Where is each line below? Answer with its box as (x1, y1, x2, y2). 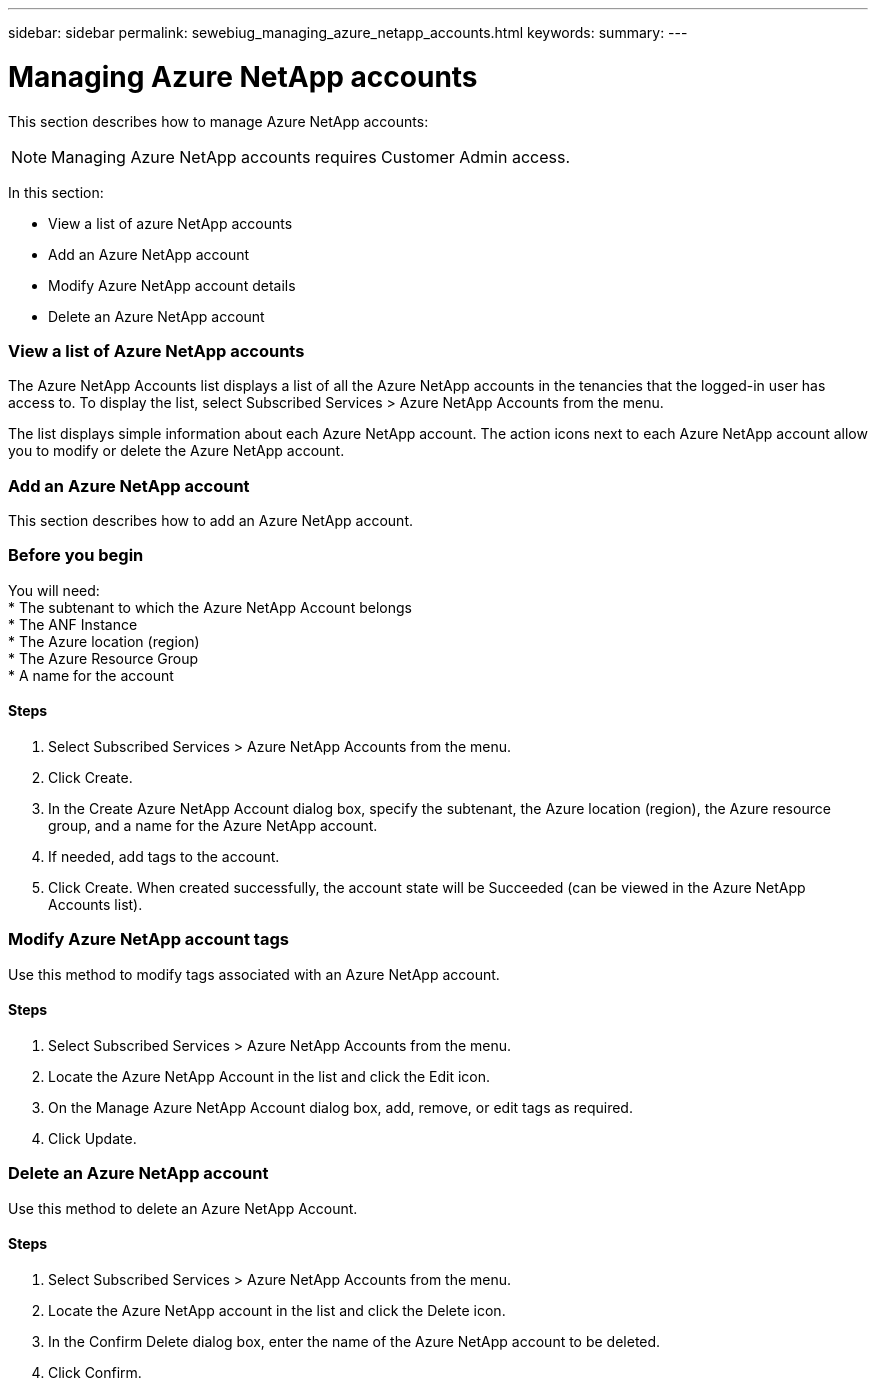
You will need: (8, 581, 100, 599)
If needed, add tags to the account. (48, 847, 280, 865)
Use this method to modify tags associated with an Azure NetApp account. (8, 965, 500, 983)
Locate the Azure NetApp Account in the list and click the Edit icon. (48, 1067, 490, 1085)
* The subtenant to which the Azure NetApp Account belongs (8, 598, 412, 616)
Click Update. (48, 1129, 137, 1147)
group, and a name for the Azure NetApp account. (48, 816, 378, 834)
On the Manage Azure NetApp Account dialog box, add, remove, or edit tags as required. (48, 1098, 633, 1116)
